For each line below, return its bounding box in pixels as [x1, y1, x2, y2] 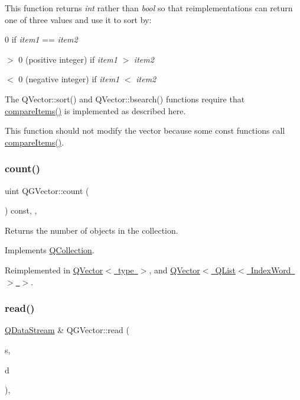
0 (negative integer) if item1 [18, 73, 120, 85]
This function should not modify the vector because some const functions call [5, 124, 285, 137]
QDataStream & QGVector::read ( [5, 324, 129, 336]
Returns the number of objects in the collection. [5, 224, 178, 236]
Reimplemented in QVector [5, 263, 103, 276]
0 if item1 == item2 [5, 33, 78, 46]
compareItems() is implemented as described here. [5, 104, 186, 117]
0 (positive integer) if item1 [18, 53, 118, 65]
